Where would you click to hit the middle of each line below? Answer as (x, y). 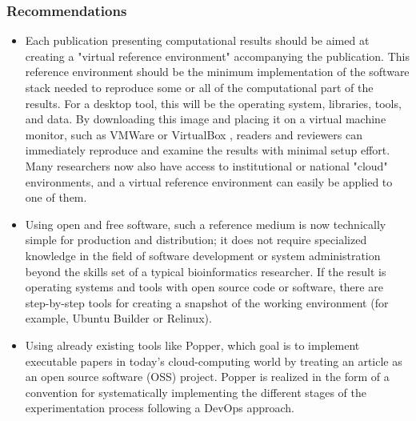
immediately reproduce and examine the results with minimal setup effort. (208, 150)
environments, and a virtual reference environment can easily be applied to (209, 181)
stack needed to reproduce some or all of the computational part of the (199, 87)
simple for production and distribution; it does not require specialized (196, 240)
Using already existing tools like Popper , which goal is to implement (192, 345)
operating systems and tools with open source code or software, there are (204, 287)
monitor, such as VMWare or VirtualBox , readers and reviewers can (194, 134)
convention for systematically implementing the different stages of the (196, 392)
